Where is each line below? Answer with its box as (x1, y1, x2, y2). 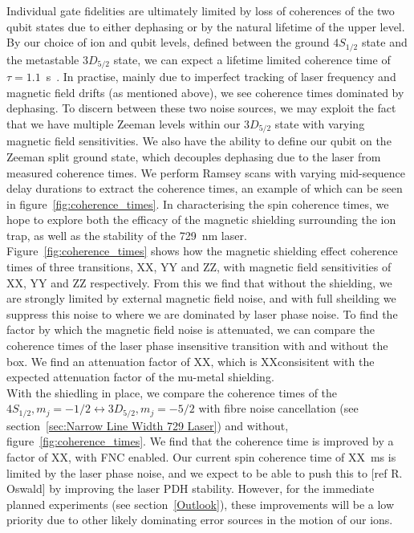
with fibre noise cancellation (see (198, 400, 359, 417)
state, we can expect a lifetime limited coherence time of (113, 51, 391, 67)
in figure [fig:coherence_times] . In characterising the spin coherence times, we (6, 195, 389, 212)
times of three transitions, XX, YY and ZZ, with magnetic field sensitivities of (6, 258, 392, 275)
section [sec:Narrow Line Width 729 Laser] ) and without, (6, 417, 289, 433)
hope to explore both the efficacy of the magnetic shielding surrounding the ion (6, 211, 396, 228)
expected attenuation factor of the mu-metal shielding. (6, 368, 274, 385)
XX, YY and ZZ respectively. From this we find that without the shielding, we (6, 274, 392, 291)
